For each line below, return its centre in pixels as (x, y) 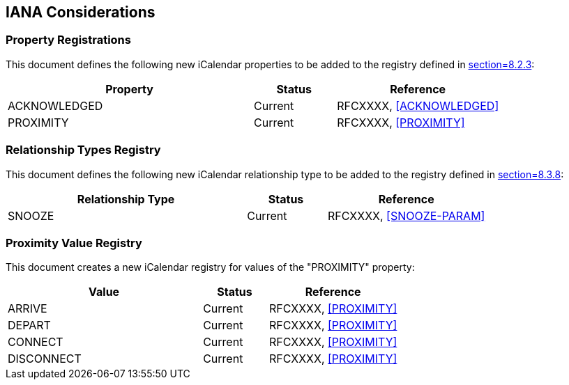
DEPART (29, 325)
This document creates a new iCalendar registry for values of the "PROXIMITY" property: (210, 267)
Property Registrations (68, 40)
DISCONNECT (45, 359)
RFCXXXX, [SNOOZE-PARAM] (406, 215)
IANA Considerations (81, 12)
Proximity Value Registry (74, 243)
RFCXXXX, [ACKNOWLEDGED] (418, 105)
